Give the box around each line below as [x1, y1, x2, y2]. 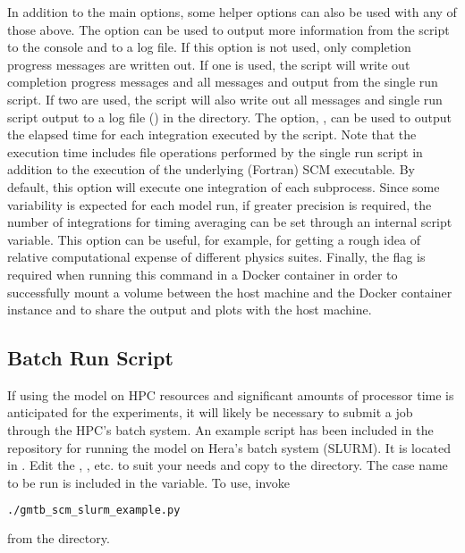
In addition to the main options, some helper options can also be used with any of [7, 3, 457, 21]
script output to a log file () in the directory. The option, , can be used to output [7, 107, 452, 126]
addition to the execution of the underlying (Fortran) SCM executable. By [7, 160, 415, 179]
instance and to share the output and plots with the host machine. [7, 300, 372, 319]
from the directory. [7, 529, 110, 548]
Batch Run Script [7, 344, 173, 372]
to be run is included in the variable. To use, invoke [7, 473, 291, 491]
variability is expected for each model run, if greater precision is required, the [7, 195, 432, 214]
